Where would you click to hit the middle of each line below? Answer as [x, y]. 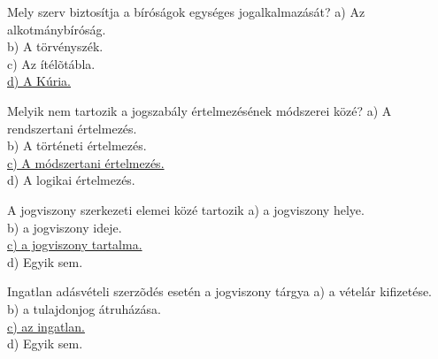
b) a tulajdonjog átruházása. [84, 308]
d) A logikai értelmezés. [71, 180]
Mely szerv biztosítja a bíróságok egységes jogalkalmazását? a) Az [186, 11]
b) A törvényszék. [55, 46]
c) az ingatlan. [46, 326]
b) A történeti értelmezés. [77, 145]
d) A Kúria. [39, 81]
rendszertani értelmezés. [72, 128]
